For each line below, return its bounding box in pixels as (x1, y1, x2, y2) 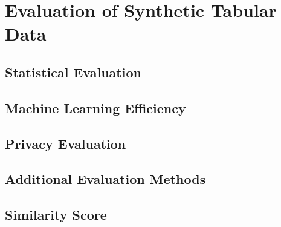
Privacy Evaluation (5, 134, 126, 153)
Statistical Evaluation (5, 62, 141, 81)
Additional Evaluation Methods (5, 169, 206, 188)
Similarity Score (5, 205, 107, 224)
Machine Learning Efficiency (5, 98, 186, 117)
